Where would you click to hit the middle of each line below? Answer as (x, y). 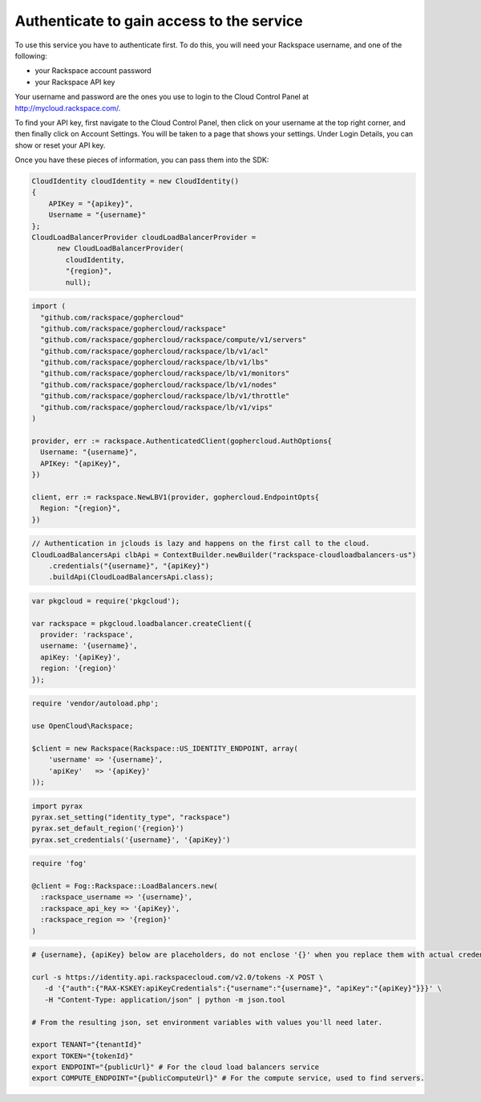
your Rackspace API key (75, 82)
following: (31, 55)
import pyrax (57, 806)
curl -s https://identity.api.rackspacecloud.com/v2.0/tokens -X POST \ (178, 977)
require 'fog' (59, 864)
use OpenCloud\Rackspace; (83, 726)
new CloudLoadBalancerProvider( (121, 248)
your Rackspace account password (93, 71)
